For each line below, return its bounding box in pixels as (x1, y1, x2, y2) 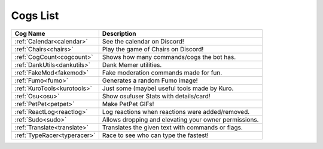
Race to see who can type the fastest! (102, 131, 209, 139)
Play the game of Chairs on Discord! (102, 45, 204, 53)
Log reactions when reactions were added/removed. (102, 107, 250, 116)
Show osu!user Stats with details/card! (102, 92, 211, 100)
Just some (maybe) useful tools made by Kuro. (102, 84, 234, 92)
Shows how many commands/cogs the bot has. (102, 52, 236, 61)
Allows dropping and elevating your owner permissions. (102, 115, 259, 123)
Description (102, 29, 137, 38)
